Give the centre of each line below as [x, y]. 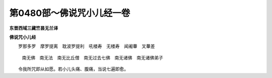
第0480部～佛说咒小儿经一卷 [70, 13]
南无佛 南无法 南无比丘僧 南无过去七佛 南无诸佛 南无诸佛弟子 [92, 57]
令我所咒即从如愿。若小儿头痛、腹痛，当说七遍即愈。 [73, 69]
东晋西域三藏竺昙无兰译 [33, 28]
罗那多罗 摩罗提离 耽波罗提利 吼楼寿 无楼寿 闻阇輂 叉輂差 [86, 46]
